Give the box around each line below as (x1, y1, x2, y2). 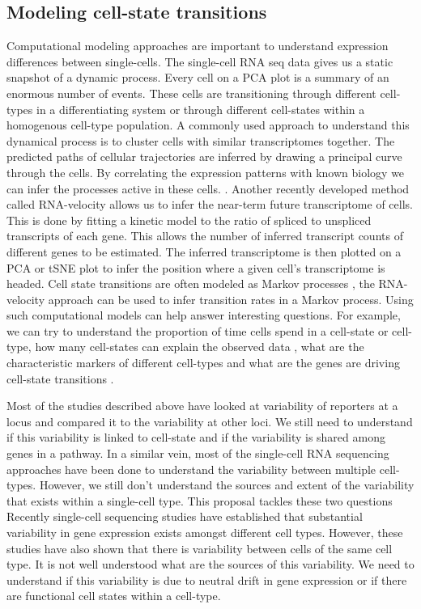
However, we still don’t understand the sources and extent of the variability (39, 476, 415, 493)
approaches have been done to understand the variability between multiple (6, 460, 376, 477)
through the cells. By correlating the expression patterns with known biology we (6, 163, 405, 180)
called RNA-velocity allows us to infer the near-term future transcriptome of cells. (6, 196, 413, 213)
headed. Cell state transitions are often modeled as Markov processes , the (6, 275, 375, 292)
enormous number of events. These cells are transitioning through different (6, 84, 376, 101)
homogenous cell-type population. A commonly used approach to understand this (6, 116, 410, 133)
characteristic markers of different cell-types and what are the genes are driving (6, 354, 400, 371)
